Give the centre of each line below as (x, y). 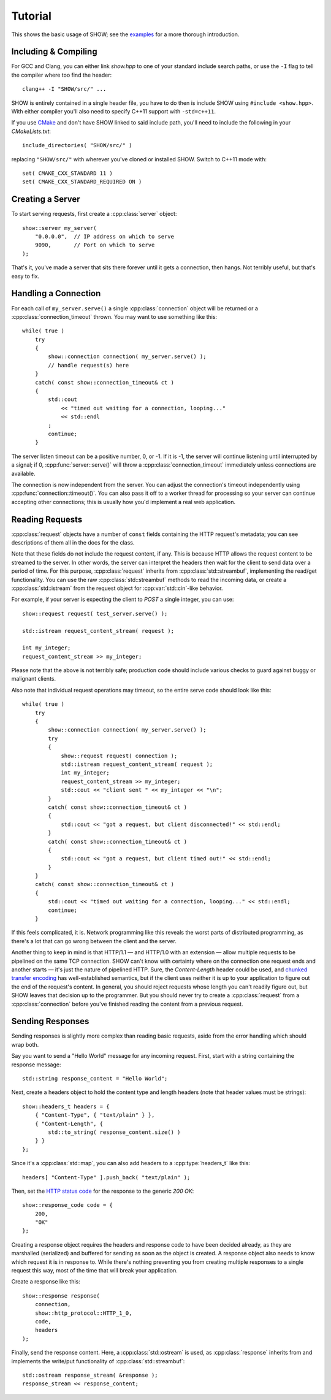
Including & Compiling (54, 52)
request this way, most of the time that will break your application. (94, 1271)
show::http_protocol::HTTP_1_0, (83, 1313)
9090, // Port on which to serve (95, 245)
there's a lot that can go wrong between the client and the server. (94, 941)
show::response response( (61, 1296)
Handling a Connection (56, 293)
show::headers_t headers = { (66, 1106)
